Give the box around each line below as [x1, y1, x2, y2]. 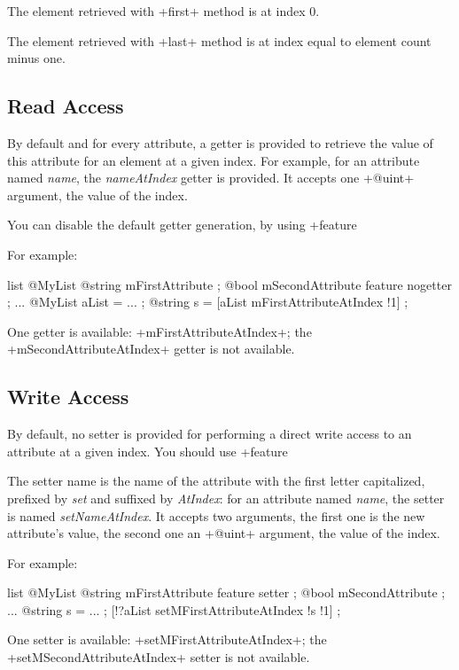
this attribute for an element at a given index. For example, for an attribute [7, 151, 420, 169]
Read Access [7, 92, 124, 120]
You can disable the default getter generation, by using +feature [7, 215, 357, 234]
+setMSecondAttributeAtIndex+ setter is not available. [7, 648, 310, 666]
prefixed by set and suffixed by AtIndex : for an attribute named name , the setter [7, 488, 445, 507]
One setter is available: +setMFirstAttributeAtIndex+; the [7, 630, 327, 649]
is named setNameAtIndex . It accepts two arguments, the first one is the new [7, 506, 425, 525]
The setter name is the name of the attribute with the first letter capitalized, [7, 471, 425, 490]
